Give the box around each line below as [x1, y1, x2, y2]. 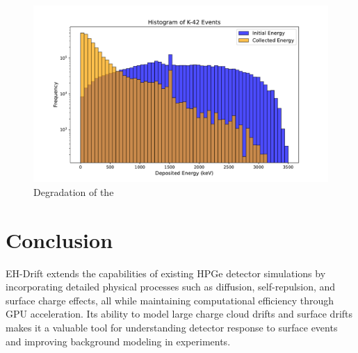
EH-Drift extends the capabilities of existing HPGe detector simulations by [6, 265, 326, 280]
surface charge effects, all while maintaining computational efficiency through [6, 293, 334, 307]
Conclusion [6, 225, 113, 254]
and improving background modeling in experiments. [6, 334, 231, 348]
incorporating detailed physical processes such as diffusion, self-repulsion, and [6, 279, 336, 294]
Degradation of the [33, 184, 114, 199]
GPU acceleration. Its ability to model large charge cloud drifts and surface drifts [6, 306, 353, 321]
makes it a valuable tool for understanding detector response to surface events [6, 320, 338, 334]
